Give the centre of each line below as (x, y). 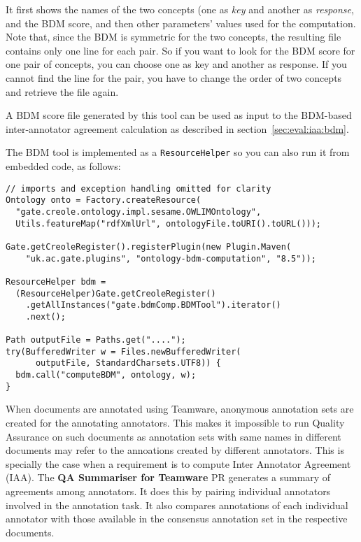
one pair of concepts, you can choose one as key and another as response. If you (176, 64)
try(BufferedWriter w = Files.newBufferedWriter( (123, 351)
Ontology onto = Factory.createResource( (104, 200)
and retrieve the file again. (62, 91)
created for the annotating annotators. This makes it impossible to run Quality (175, 422)
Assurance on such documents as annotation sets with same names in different (174, 436)
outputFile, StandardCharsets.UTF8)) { (128, 363)
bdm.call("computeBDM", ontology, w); (106, 375)
